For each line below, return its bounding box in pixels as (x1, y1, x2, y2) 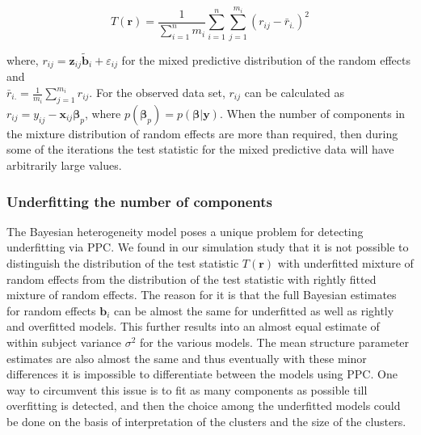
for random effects (6, 302, 96, 319)
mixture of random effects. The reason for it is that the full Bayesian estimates (6, 286, 397, 303)
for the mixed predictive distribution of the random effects (121, 51, 410, 68)
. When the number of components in (219, 104, 406, 121)
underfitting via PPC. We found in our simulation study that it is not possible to (6, 239, 409, 256)
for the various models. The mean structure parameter (140, 333, 410, 350)
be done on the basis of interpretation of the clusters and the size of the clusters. (6, 412, 406, 429)
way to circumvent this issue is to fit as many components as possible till (6, 381, 368, 398)
